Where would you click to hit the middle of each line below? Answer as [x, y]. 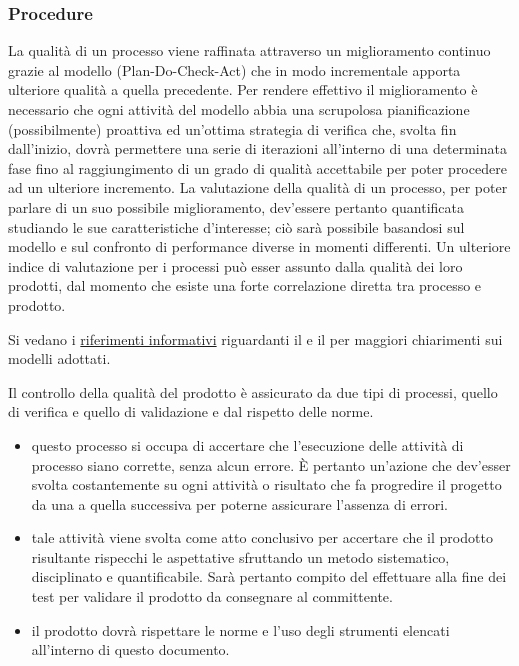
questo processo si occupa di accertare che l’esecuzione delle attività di [247, 444]
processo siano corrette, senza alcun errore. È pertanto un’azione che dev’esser [271, 464]
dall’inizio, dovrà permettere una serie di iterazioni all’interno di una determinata [257, 148]
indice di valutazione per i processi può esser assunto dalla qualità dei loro [235, 265]
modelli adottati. [59, 358]
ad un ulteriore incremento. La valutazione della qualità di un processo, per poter [258, 187]
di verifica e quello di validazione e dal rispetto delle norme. [191, 411]
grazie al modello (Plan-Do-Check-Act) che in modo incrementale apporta [234, 69]
